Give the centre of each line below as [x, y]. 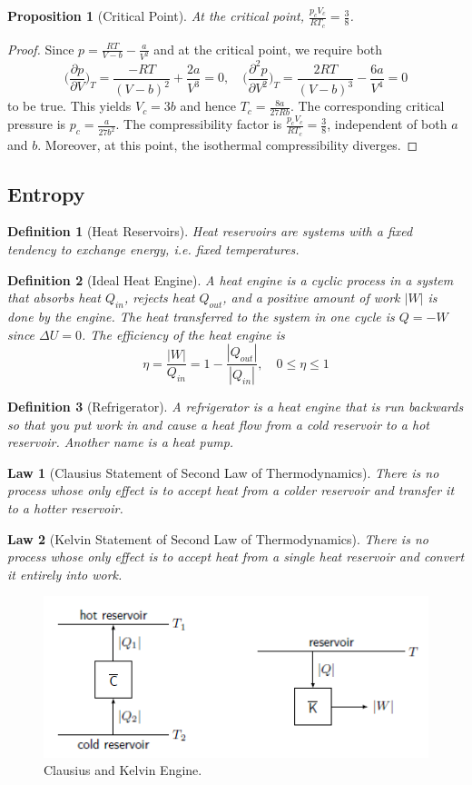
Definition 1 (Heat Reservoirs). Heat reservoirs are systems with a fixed [210, 231]
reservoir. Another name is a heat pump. [121, 442]
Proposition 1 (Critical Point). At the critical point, [156, 16]
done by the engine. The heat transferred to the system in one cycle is [201, 316]
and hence [208, 106]
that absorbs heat [54, 298]
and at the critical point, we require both [268, 49]
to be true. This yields [69, 106]
